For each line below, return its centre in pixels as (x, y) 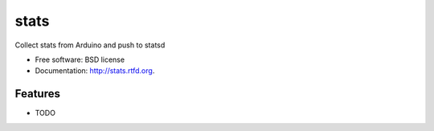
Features (37, 94)
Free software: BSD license (80, 59)
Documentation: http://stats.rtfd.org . (95, 71)
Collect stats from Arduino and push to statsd (90, 45)
